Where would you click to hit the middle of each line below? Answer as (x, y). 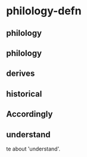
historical (24, 94)
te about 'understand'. (33, 149)
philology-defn (44, 11)
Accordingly (29, 114)
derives (21, 74)
